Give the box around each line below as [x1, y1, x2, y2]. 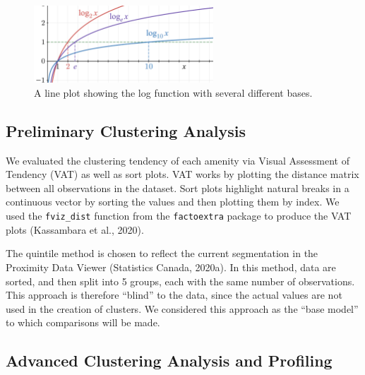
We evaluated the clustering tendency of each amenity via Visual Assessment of [6, 153, 349, 167]
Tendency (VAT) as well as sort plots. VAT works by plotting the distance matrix [6, 167, 359, 181]
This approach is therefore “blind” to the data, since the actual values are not [6, 287, 342, 302]
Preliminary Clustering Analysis [6, 119, 246, 141]
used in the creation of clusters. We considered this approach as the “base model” [6, 301, 359, 316]
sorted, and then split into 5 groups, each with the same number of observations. [6, 273, 355, 288]
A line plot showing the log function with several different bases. [34, 85, 313, 100]
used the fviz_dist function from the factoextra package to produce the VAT [6, 208, 352, 223]
